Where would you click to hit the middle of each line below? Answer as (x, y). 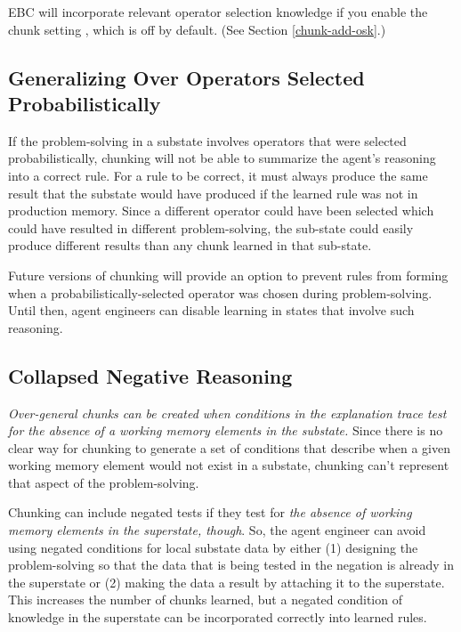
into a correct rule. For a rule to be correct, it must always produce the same (218, 175)
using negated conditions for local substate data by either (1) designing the (213, 547)
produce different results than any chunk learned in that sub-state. (190, 245)
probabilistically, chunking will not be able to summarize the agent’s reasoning (222, 158)
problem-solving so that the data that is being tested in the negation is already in (231, 565)
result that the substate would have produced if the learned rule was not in (213, 193)
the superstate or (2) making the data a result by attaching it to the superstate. (226, 582)
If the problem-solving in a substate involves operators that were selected (207, 140)
